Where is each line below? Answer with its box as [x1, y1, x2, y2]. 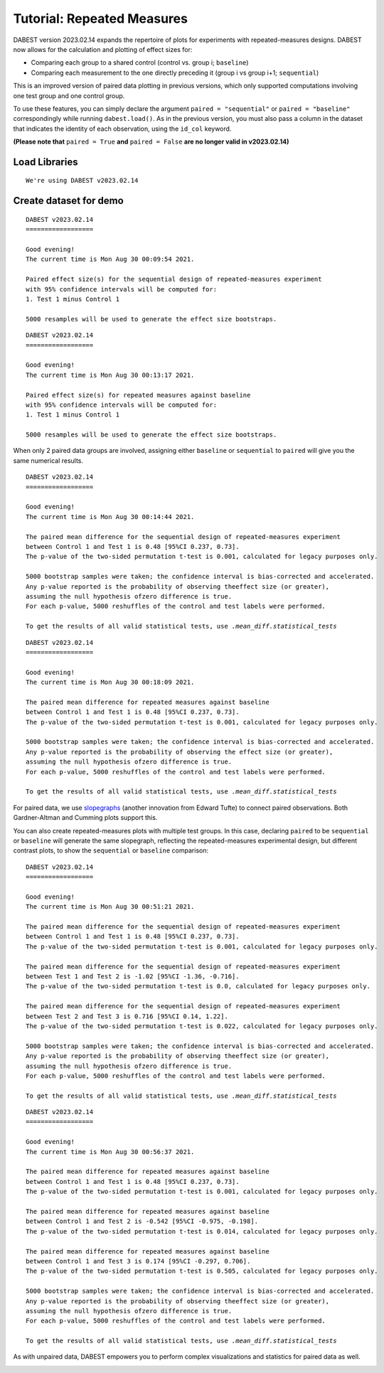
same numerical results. [13, 456, 84, 465]
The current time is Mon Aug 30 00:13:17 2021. [26, 370, 195, 379]
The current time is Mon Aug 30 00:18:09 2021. [26, 678, 195, 686]
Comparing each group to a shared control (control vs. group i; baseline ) [31, 58, 249, 67]
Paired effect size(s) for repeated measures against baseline [26, 391, 251, 399]
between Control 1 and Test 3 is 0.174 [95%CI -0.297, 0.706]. [26, 1257, 251, 1265]
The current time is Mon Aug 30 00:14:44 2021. [26, 513, 195, 520]
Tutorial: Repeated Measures [13, 11, 188, 26]
